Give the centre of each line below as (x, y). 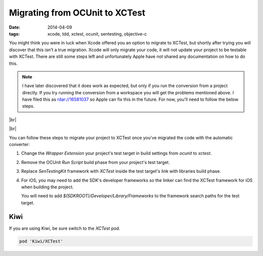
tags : (14, 34)
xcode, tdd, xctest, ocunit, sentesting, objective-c (97, 34)
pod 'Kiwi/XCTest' (41, 241)
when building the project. (47, 187)
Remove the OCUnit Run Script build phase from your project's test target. (95, 162)
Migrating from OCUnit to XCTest (77, 13)
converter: (19, 145)
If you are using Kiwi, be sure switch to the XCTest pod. (65, 228)
